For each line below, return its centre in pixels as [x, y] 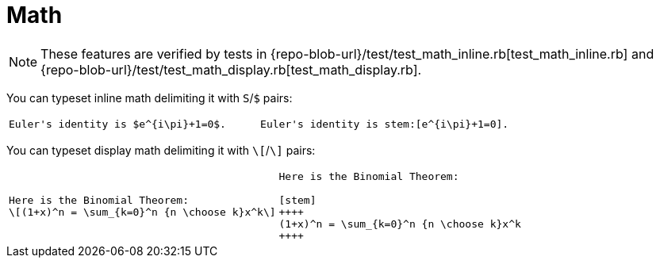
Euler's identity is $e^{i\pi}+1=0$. [117, 124]
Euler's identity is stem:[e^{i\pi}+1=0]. [385, 124]
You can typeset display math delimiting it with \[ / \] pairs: [161, 150]
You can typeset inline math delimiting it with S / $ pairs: [150, 98]
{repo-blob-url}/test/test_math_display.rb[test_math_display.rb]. [231, 69]
